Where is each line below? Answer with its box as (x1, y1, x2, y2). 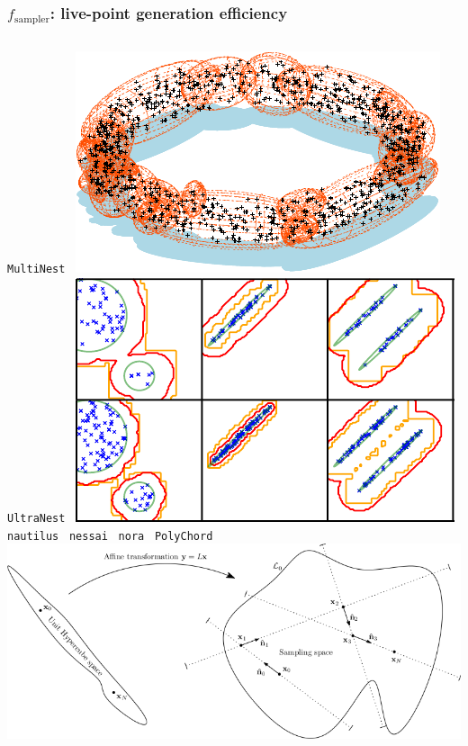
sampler (14, 13, 49, 24)
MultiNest (7, 263, 66, 276)
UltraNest (7, 511, 66, 525)
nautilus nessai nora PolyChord (7, 529, 213, 543)
